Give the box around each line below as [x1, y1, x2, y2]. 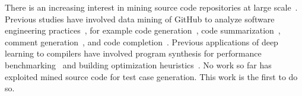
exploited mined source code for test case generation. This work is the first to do [5, 70, 298, 82]
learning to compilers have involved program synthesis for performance [5, 47, 262, 59]
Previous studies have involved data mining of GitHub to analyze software [5, 12, 275, 25]
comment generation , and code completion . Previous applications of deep [5, 35, 278, 48]
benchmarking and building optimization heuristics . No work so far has [5, 58, 272, 71]
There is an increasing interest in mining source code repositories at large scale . [5, 1, 298, 13]
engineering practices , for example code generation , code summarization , [5, 24, 281, 37]
